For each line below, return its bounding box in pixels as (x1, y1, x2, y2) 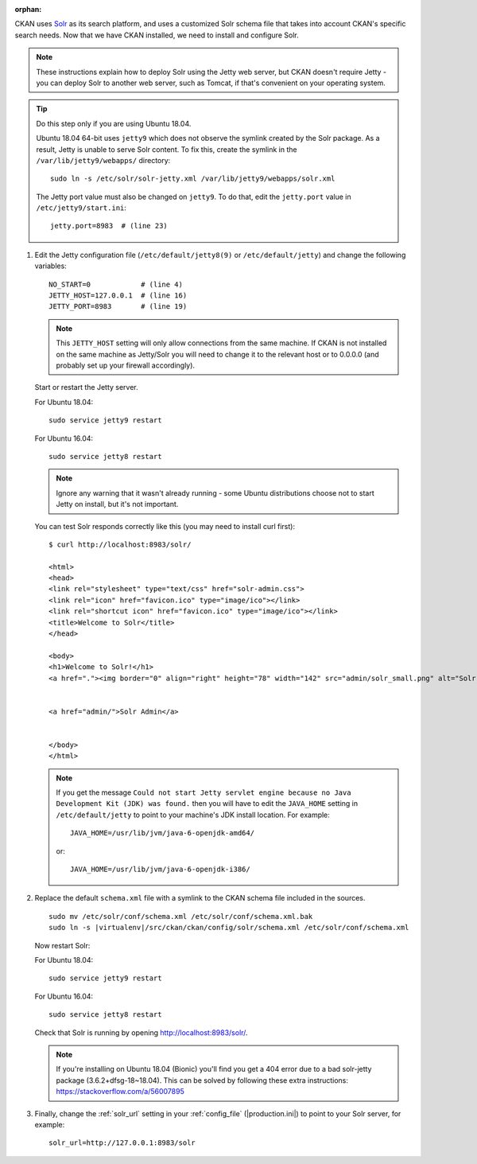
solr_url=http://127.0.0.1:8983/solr (48, 1139, 196, 1147)
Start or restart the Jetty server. (34, 383, 138, 392)
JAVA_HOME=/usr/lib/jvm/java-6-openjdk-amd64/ (70, 828, 254, 838)
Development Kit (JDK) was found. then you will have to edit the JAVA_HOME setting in (56, 799, 359, 808)
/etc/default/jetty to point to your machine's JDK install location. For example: (56, 810, 330, 819)
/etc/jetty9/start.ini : (36, 203, 127, 212)
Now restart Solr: (34, 940, 91, 950)
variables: (34, 261, 67, 271)
